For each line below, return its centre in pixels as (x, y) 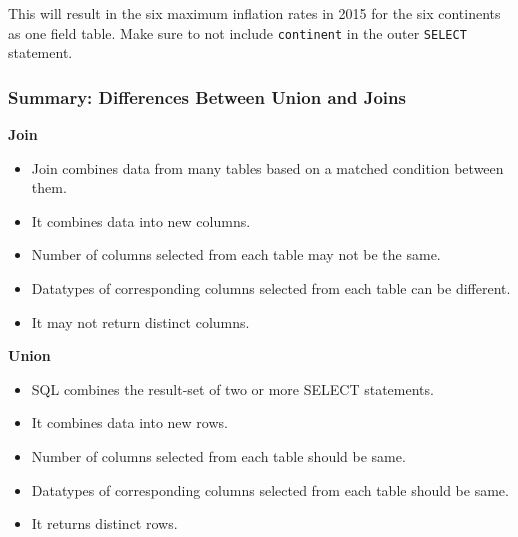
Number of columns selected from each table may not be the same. (236, 254)
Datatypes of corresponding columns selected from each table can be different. (271, 288)
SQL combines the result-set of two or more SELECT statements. (232, 388)
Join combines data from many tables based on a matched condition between (267, 167)
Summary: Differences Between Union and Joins (207, 96)
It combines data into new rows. (129, 422)
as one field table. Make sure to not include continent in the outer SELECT (237, 32)
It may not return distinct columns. (140, 321)
